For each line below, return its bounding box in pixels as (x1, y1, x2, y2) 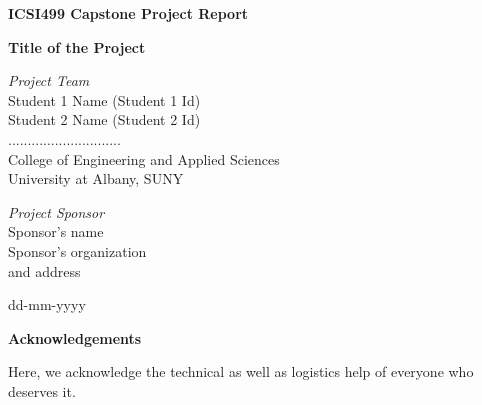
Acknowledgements (8, 327, 142, 348)
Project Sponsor (8, 201, 105, 222)
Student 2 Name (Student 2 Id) (8, 109, 201, 130)
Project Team (8, 70, 90, 91)
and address (8, 260, 81, 281)
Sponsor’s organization (8, 240, 147, 261)
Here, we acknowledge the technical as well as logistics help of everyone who (8, 361, 474, 382)
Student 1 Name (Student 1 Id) (8, 89, 201, 110)
